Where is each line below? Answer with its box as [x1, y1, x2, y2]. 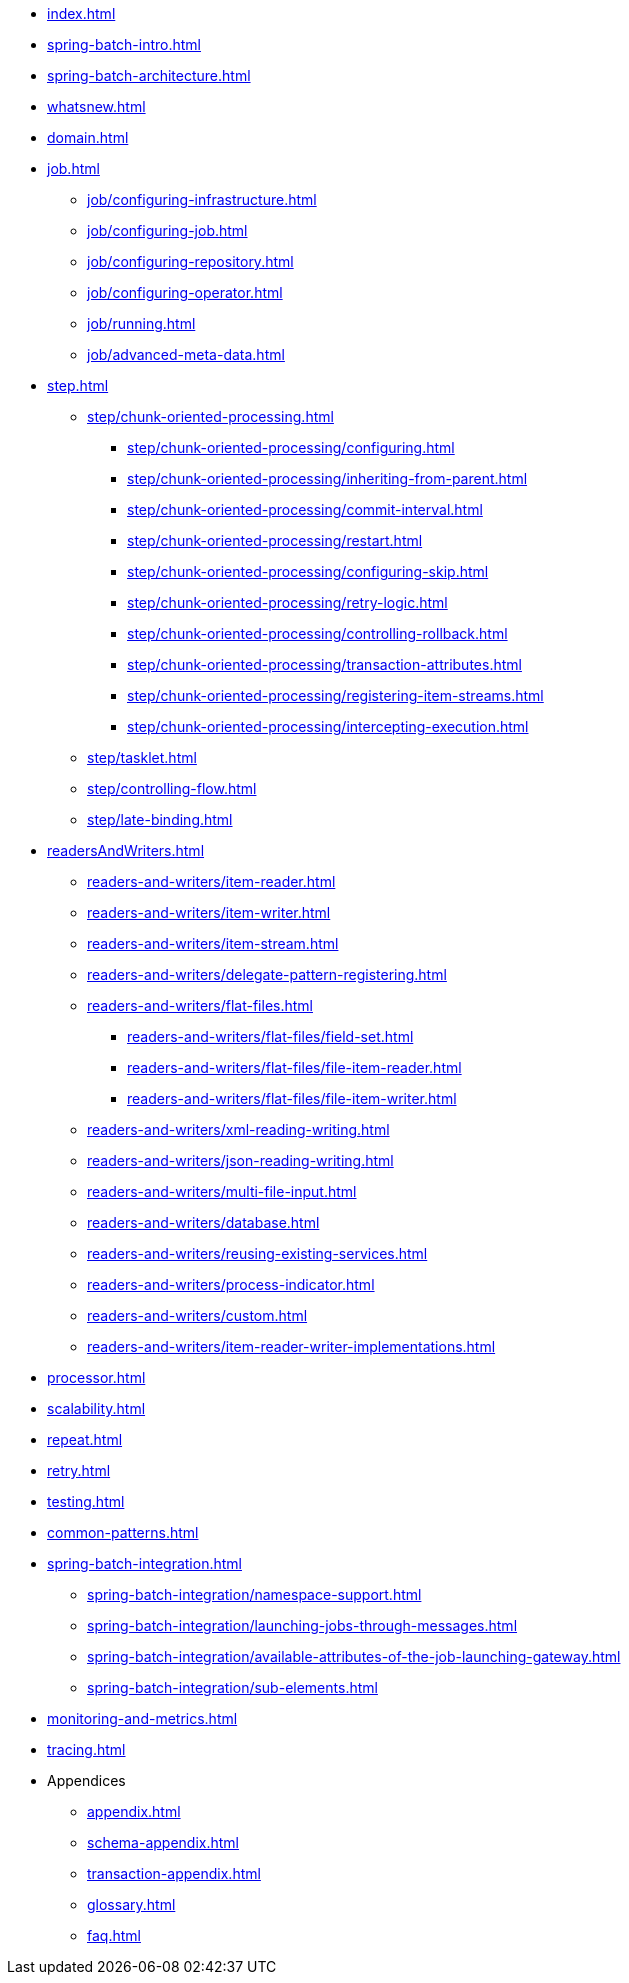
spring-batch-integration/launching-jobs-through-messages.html [87, 1617, 518, 1634]
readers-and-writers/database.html [87, 1214, 320, 1231]
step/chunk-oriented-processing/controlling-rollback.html [127, 625, 508, 642]
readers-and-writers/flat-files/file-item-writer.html [127, 1090, 457, 1107]
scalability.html [47, 1400, 146, 1417]
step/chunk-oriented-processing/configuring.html [127, 439, 455, 456]
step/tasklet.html [87, 749, 197, 766]
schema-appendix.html [87, 1834, 239, 1851]
